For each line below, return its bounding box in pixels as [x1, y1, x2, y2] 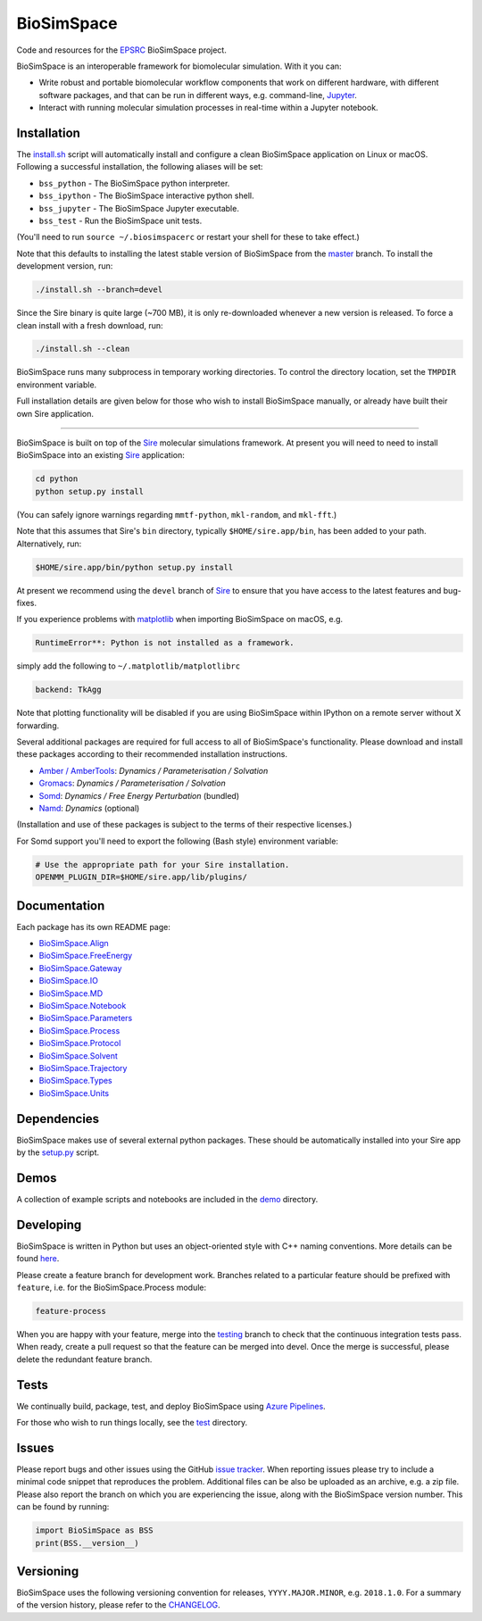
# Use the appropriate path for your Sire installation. [35, 860, 290, 869]
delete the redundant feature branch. [16, 1353, 153, 1365]
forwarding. [16, 719, 60, 731]
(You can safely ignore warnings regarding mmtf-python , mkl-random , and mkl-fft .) [16, 509, 337, 520]
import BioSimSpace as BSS [35, 1525, 154, 1535]
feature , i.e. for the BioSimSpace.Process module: [16, 1282, 207, 1293]
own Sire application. [16, 408, 94, 419]
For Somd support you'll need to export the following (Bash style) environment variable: [16, 835, 339, 846]
